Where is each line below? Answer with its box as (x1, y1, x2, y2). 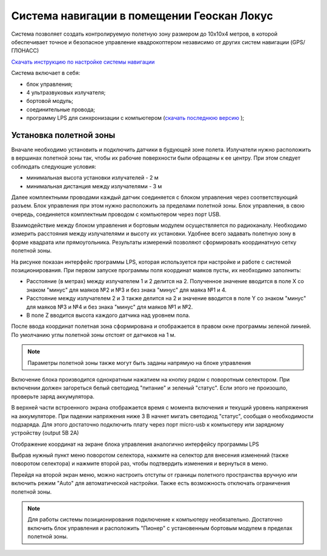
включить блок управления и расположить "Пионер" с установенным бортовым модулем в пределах (27, 524, 293, 532)
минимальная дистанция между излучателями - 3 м (26, 182, 162, 190)
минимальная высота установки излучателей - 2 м (26, 174, 159, 182)
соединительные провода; (26, 106, 96, 113)
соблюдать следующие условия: (11, 163, 96, 170)
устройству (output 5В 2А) (11, 430, 79, 437)
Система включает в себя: (11, 70, 81, 77)
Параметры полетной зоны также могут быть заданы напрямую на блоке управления (27, 359, 251, 366)
